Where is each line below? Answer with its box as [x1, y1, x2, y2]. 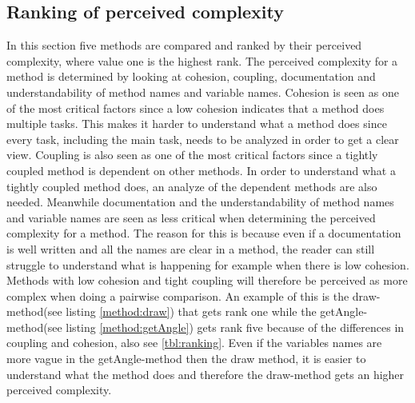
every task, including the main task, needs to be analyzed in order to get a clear [6, 130, 399, 147]
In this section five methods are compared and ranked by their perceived [6, 37, 362, 54]
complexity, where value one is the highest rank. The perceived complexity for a [6, 52, 398, 69]
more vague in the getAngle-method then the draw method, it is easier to [6, 350, 366, 367]
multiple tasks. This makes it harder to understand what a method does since [6, 115, 387, 132]
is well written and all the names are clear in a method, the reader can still [6, 240, 375, 257]
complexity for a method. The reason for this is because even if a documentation [6, 225, 401, 241]
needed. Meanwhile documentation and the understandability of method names [6, 194, 394, 210]
